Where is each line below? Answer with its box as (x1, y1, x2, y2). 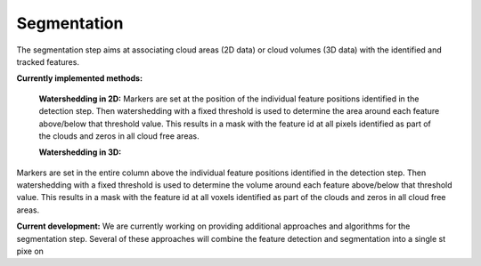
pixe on (16, 246, 45, 257)
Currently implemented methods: (16, 73, 143, 84)
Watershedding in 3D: (38, 147, 122, 157)
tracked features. (16, 56, 80, 67)
